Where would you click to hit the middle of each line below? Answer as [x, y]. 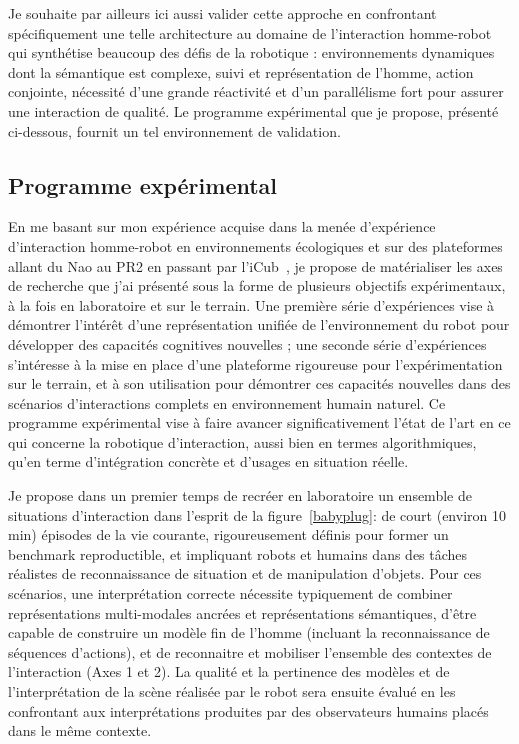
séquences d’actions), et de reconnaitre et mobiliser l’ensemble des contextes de [250, 651]
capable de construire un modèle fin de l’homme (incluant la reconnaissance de [249, 632]
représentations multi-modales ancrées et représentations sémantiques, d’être [242, 612]
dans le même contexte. [80, 730]
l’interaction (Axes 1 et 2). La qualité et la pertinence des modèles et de [229, 671]
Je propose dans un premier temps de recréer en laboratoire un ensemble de [240, 495]
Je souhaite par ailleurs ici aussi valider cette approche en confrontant [222, 13]
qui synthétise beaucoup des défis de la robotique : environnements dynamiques [251, 52]
